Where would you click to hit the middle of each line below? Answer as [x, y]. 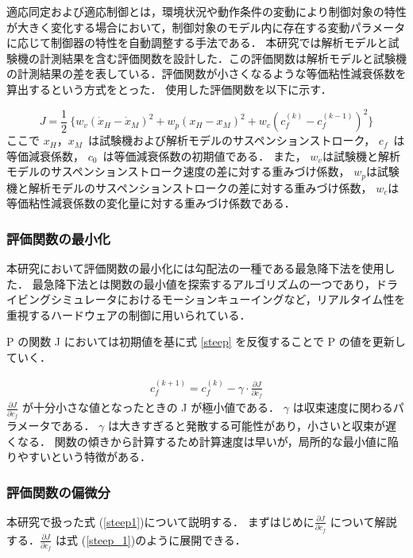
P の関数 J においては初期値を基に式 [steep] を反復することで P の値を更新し [206, 341]
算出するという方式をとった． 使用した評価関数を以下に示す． [169, 89]
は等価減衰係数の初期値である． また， [205, 155]
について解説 [363, 521]
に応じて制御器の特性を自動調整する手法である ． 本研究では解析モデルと [197, 43]
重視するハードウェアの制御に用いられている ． [129, 314]
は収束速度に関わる [343, 407]
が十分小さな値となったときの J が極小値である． [151, 407]
